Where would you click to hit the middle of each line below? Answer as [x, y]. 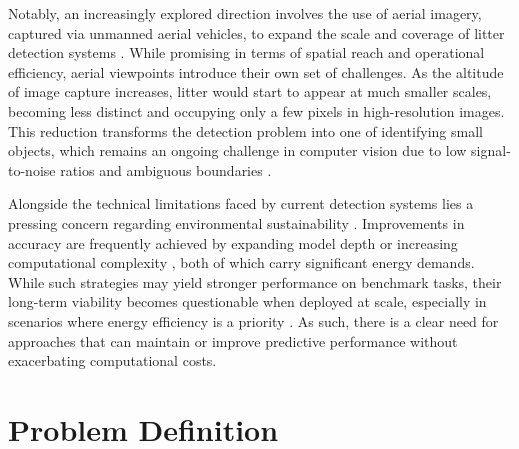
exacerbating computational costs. [112, 360]
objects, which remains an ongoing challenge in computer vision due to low [237, 150]
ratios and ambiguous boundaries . [166, 169]
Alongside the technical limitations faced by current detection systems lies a [241, 203]
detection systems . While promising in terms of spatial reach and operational [246, 52]
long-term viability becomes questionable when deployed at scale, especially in [247, 301]
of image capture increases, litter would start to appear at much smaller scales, [250, 91]
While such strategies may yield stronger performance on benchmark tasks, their [255, 281]
